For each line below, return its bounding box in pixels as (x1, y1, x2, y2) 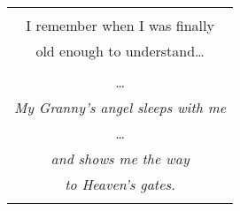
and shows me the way (50, 148, 190, 169)
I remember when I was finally (26, 15, 214, 35)
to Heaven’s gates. (65, 174, 175, 194)
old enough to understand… (35, 41, 205, 61)
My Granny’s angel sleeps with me (14, 97, 227, 117)
